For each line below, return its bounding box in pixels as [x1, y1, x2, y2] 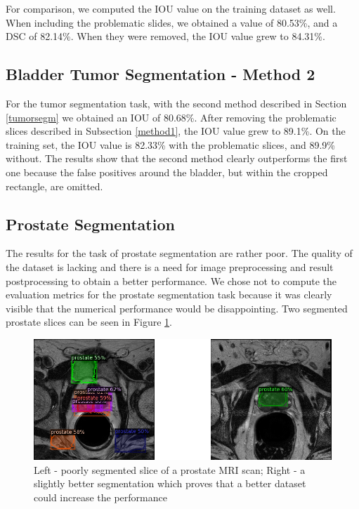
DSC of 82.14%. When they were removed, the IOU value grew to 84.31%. [6, 29, 325, 44]
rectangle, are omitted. [6, 178, 103, 193]
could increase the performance [34, 489, 167, 504]
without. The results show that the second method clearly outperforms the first [6, 151, 348, 166]
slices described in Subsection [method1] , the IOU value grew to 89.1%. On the [6, 124, 346, 138]
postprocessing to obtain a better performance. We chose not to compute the [6, 273, 337, 288]
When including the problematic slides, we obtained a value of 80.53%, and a [6, 15, 338, 29]
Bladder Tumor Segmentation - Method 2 [6, 63, 315, 85]
